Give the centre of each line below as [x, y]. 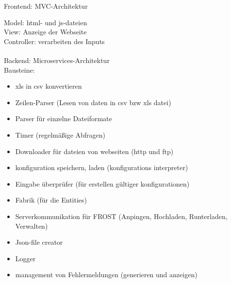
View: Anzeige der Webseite [45, 32]
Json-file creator [39, 242]
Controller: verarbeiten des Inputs [54, 41]
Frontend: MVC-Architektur [46, 6]
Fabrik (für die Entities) [51, 200]
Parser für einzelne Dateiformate [64, 118]
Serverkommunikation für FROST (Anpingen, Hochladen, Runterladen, [121, 216]
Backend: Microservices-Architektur [57, 60]
